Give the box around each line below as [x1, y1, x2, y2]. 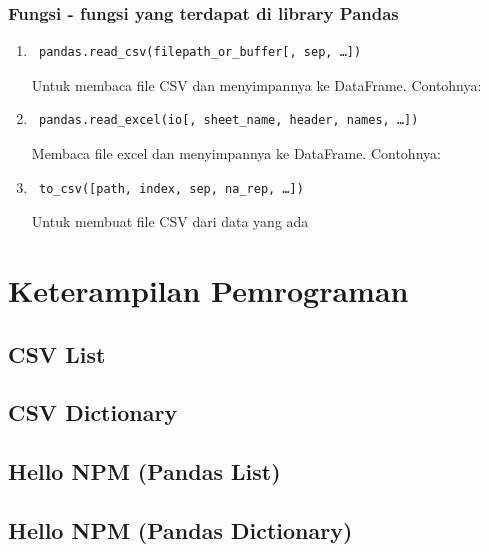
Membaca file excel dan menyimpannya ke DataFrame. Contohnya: [31, 143, 441, 163]
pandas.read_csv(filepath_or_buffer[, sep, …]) [38, 45, 362, 60]
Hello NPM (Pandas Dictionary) [8, 514, 353, 545]
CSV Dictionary [8, 397, 178, 428]
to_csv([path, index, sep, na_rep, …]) [38, 181, 304, 196]
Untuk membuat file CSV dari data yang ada [31, 211, 309, 232]
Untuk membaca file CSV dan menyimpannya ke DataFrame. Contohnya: [31, 74, 482, 95]
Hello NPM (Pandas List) [8, 456, 281, 487]
